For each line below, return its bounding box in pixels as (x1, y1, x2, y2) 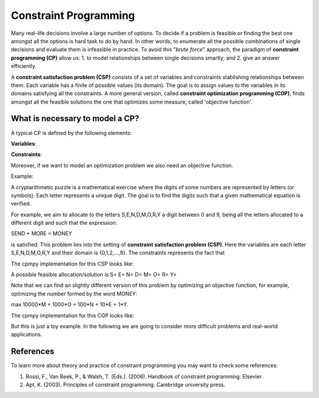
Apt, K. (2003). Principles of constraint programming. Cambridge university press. (25, 381, 226, 389)
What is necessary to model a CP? (11, 114, 139, 124)
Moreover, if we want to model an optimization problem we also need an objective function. (11, 161, 233, 169)
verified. (11, 200, 31, 207)
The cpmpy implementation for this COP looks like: (11, 312, 135, 319)
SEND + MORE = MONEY (11, 230, 72, 237)
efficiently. (11, 63, 37, 70)
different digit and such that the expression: (11, 219, 118, 226)
